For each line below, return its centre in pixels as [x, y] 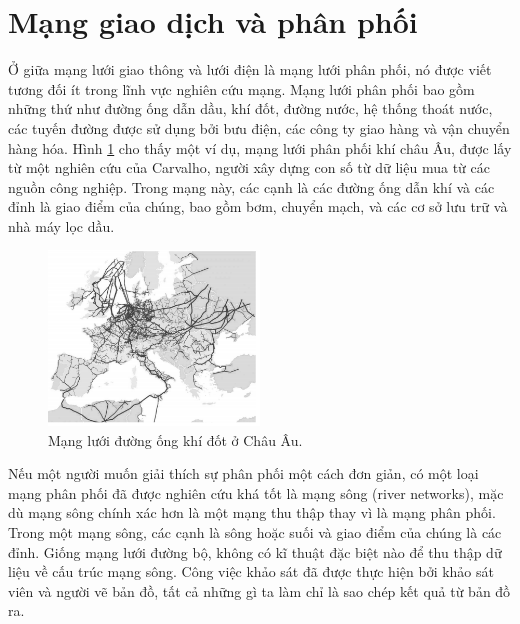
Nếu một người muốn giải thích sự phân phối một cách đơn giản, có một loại [243, 473]
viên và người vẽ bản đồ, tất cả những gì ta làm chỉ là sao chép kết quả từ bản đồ [259, 590]
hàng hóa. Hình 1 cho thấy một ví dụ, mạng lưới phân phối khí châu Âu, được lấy [260, 147]
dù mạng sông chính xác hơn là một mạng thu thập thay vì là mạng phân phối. [252, 512]
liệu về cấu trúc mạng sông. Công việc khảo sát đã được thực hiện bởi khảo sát [251, 571]
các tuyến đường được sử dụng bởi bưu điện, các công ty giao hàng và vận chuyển [259, 127]
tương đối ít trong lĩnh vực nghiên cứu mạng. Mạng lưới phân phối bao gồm [241, 88]
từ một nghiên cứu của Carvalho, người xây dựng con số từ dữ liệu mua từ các [249, 167]
